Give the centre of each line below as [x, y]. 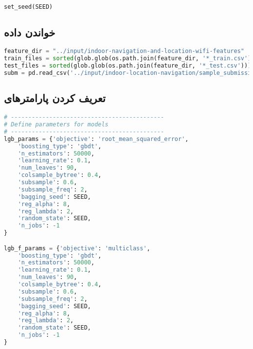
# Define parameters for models [56, 125]
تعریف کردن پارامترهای [55, 98]
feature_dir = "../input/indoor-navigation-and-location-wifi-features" [124, 51]
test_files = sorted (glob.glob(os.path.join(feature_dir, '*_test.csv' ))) [128, 66]
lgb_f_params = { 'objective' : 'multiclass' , [77, 248]
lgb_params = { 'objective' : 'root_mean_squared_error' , [96, 139]
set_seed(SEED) [28, 7]
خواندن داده [30, 32]
